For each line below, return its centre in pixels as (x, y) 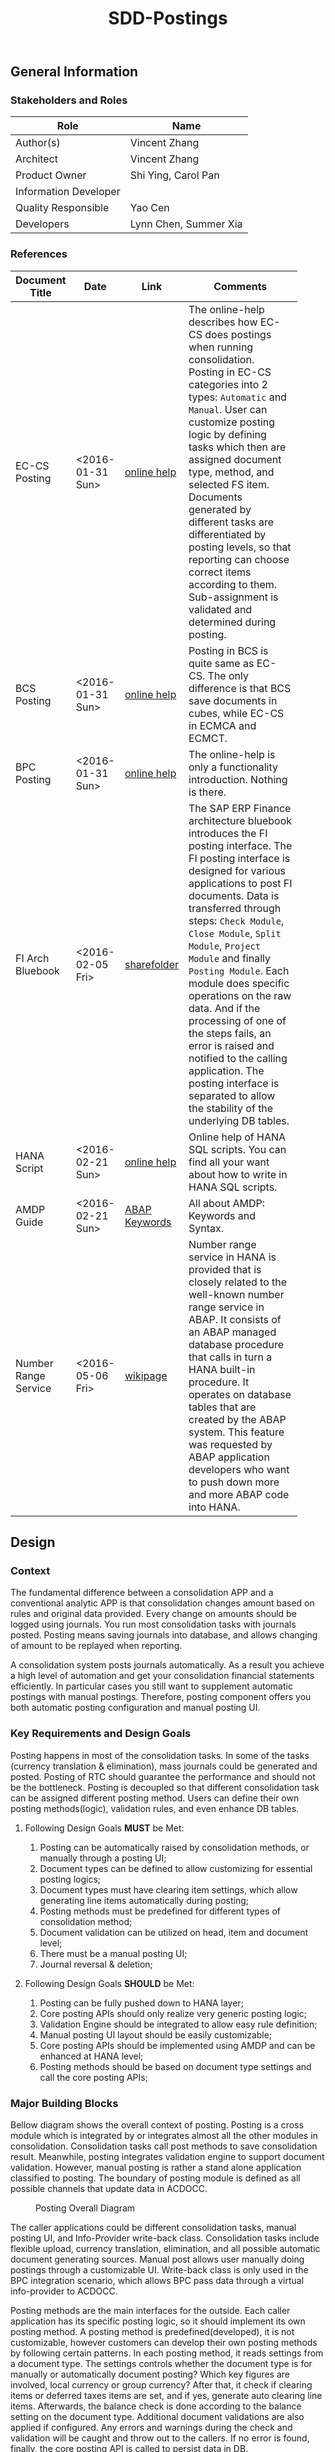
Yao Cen (149, 208)
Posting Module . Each (239, 970)
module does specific (239, 983)
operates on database (240, 1394)
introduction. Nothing (238, 779)
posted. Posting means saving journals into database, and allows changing (164, 1635)
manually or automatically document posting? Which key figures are (150, 2374)
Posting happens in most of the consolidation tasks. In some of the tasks (160, 1755)
